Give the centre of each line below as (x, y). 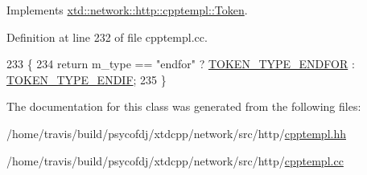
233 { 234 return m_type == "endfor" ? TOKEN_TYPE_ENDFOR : (181, 64)
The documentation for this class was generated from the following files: (184, 106)
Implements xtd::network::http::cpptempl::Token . (127, 10)
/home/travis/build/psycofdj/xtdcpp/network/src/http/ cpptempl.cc (175, 160)
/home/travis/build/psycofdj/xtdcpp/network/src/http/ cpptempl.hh (176, 133)
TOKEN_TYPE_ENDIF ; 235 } (87, 79)
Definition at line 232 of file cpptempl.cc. (107, 37)
